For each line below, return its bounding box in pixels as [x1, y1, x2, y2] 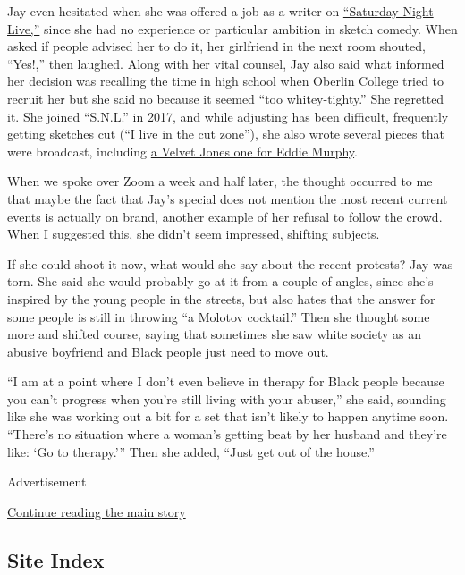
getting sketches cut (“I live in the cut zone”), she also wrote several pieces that [7, 124, 444, 143]
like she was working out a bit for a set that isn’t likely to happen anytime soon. [7, 407, 449, 426]
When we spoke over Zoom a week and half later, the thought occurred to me [7, 172, 433, 190]
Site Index [7, 545, 105, 573]
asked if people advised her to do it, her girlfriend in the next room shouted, [7, 37, 426, 55]
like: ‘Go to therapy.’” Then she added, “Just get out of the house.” [7, 442, 375, 461]
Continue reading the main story [7, 502, 186, 520]
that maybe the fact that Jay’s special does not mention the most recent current [7, 189, 448, 207]
